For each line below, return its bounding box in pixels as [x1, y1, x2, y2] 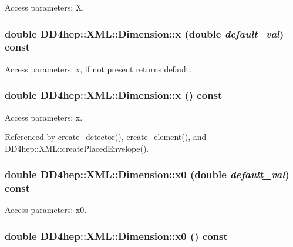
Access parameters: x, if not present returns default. [5, 62, 191, 75]
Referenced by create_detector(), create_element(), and [5, 131, 207, 143]
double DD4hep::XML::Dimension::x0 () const [5, 228, 228, 243]
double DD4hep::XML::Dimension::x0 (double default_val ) [5, 167, 289, 182]
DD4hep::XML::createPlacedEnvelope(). [5, 142, 149, 154]
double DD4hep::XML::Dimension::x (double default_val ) [5, 26, 284, 41]
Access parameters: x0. [5, 203, 87, 216]
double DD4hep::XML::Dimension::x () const [5, 88, 223, 102]
